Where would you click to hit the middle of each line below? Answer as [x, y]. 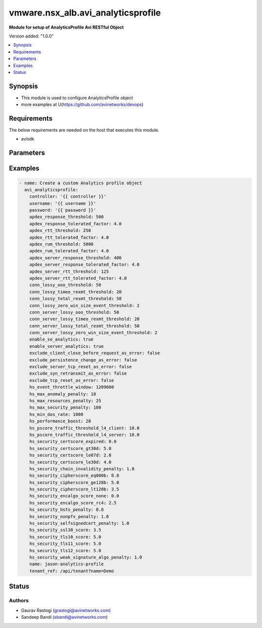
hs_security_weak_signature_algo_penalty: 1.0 [86, 557]
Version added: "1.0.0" [31, 36]
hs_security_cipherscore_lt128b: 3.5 [74, 489]
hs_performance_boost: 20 [60, 421]
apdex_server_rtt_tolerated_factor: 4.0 [78, 278]
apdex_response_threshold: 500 [66, 217]
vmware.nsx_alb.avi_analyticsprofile [85, 13]
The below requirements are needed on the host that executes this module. [84, 130]
